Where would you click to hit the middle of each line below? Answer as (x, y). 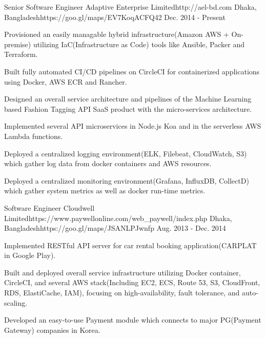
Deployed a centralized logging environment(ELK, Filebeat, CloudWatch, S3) (126, 153)
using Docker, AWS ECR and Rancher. (66, 81)
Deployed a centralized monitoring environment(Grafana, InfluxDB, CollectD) (127, 180)
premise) (18, 44)
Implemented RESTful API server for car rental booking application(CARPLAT (130, 245)
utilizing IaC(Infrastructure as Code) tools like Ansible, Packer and (139, 44)
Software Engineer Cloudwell (49, 207)
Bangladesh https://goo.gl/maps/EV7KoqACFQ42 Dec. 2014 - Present (115, 17)
